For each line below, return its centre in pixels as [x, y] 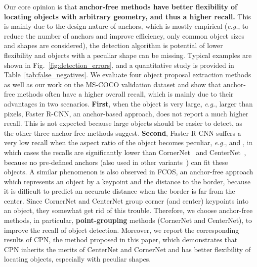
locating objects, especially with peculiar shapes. [78, 259]
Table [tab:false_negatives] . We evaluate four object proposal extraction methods [128, 75]
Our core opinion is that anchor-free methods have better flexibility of [121, 6]
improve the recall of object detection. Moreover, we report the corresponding [122, 230]
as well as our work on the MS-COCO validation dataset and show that [113, 84]
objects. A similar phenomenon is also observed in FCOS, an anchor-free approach [128, 172]
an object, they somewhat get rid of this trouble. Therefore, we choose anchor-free [128, 210]
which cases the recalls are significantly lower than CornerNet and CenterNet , [125, 152]
